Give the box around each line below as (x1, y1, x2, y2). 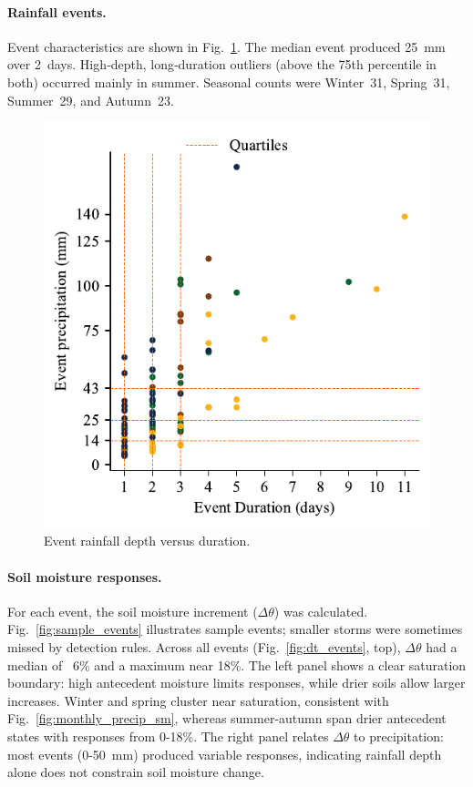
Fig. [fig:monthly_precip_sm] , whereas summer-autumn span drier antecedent (7, 709, 447, 728)
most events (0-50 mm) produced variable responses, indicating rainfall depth (7, 744, 442, 763)
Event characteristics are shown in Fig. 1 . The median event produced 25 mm (7, 36, 446, 56)
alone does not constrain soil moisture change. (7, 762, 264, 782)
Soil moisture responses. (7, 567, 162, 586)
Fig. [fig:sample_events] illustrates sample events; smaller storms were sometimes (7, 619, 463, 639)
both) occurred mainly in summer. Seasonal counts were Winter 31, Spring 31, (7, 72, 450, 91)
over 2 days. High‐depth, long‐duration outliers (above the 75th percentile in (7, 55, 437, 74)
